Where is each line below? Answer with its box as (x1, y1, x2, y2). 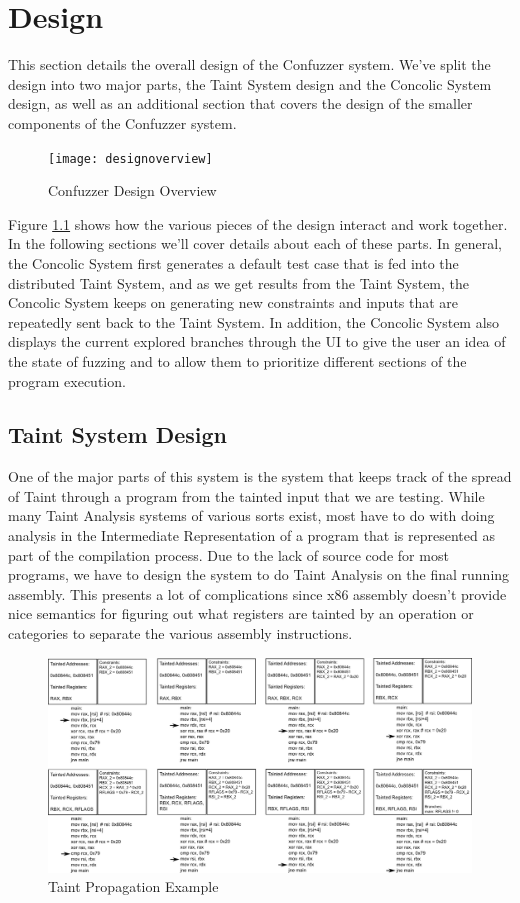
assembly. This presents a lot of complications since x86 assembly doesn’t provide (8, 583, 507, 604)
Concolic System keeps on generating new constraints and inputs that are (8, 292, 459, 313)
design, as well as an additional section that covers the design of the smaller (8, 93, 473, 114)
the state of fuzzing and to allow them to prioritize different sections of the (8, 350, 467, 371)
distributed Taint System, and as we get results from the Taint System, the (8, 272, 470, 293)
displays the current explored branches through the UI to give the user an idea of (8, 331, 506, 352)
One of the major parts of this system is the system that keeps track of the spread (8, 466, 512, 487)
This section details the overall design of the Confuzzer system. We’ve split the (8, 54, 491, 75)
